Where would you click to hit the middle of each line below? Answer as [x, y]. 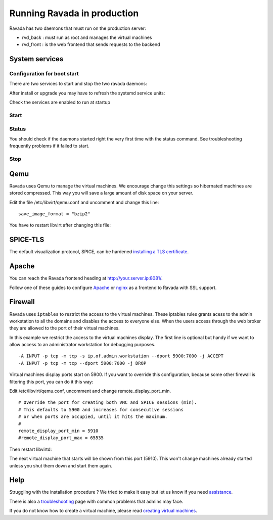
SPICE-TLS [27, 240]
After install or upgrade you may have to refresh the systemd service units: [87, 93]
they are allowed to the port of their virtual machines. [64, 328]
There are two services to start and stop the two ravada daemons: [78, 84]
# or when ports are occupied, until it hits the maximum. [93, 417]
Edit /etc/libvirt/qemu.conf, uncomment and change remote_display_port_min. [90, 391]
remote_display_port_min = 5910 [58, 431]
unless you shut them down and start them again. [61, 465]
